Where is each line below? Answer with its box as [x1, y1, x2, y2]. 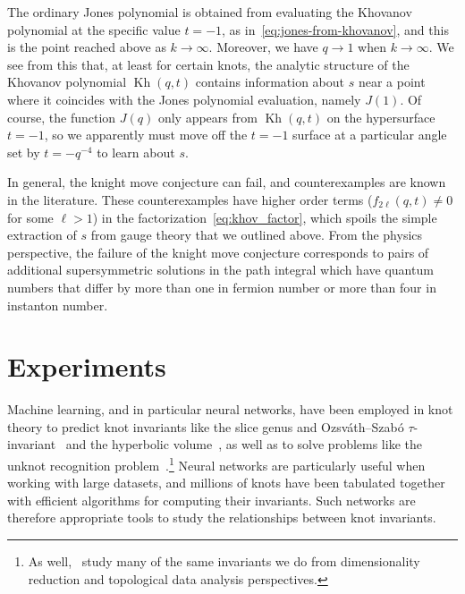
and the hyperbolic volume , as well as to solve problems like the [65, 435, 422, 454]
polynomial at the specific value [7, 20, 181, 38]
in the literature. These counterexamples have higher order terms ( [7, 190, 373, 208]
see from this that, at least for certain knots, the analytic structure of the [7, 55, 410, 73]
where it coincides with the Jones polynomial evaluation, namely [7, 89, 361, 108]
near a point [358, 72, 426, 91]
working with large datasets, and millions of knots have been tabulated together [7, 473, 445, 492]
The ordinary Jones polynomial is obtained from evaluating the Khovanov [7, 3, 412, 21]
